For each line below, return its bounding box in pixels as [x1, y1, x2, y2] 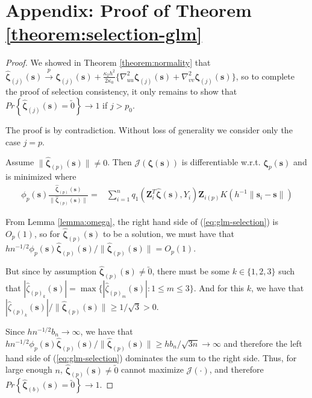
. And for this [193, 282, 245, 294]
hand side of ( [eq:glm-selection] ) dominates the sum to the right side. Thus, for [5, 351, 297, 364]
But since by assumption [5, 265, 96, 277]
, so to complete [236, 69, 295, 82]
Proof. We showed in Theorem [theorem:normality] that [5, 56, 211, 69]
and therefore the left [223, 336, 302, 349]
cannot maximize [121, 363, 184, 376]
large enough [5, 363, 52, 376]
